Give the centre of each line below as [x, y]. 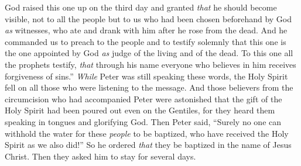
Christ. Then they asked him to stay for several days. [100, 156]
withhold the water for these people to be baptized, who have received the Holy [147, 133]
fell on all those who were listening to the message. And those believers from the [149, 87]
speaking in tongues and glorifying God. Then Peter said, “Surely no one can [143, 121]
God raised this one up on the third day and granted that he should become [141, 7]
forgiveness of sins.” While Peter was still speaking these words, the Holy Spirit [146, 76]
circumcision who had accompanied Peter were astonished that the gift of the [143, 98]
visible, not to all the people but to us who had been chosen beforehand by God [148, 18]
